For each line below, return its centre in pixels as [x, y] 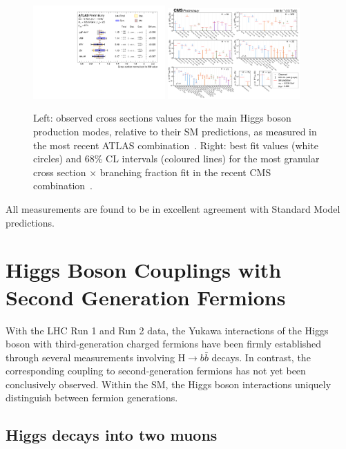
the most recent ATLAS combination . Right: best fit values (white [176, 145]
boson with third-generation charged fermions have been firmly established [164, 344]
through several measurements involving [90, 357]
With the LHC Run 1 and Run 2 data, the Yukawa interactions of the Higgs [167, 330]
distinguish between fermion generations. [92, 398]
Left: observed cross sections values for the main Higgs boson [162, 118]
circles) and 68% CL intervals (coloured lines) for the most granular [176, 159]
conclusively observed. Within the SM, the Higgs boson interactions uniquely [169, 384]
